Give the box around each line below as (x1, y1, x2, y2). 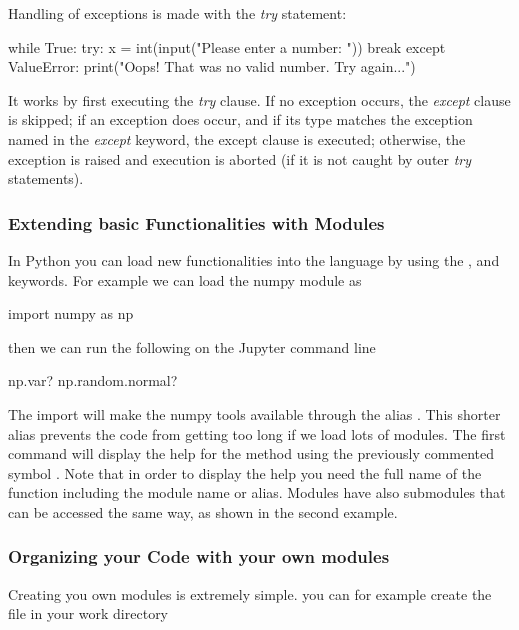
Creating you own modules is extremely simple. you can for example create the (8, 583, 492, 604)
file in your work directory (8, 603, 169, 624)
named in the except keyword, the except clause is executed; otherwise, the (8, 128, 466, 149)
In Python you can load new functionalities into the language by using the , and (8, 249, 500, 270)
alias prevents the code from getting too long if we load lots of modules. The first (8, 423, 506, 444)
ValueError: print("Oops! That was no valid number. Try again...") (8, 56, 416, 77)
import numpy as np (8, 303, 134, 324)
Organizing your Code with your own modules (8, 544, 390, 569)
